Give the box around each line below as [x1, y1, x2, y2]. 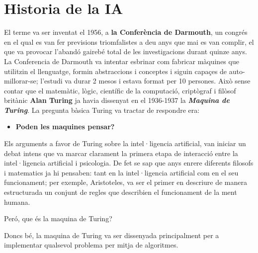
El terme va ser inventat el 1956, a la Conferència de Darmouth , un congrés [4, 27, 248, 37]
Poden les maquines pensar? [15, 121, 115, 132]
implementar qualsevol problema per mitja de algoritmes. [4, 240, 178, 250]
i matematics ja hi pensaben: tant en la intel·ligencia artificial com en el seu [4, 167, 239, 177]
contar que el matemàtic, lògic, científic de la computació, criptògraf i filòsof [4, 85, 236, 95]
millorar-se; [4, 76, 38, 86]
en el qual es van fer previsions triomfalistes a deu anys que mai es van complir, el [4, 36, 254, 47]
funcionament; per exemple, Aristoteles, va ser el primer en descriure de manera [4, 177, 248, 187]
